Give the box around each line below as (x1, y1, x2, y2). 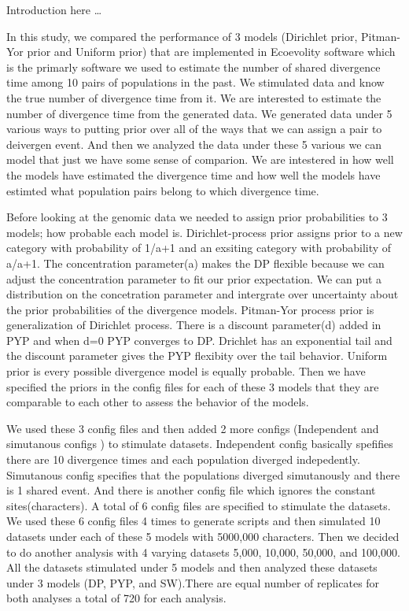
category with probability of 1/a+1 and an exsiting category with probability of (6, 239, 392, 256)
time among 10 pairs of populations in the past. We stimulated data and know (6, 74, 385, 91)
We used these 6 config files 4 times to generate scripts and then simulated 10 (6, 513, 381, 529)
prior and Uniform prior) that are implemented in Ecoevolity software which (27, 43, 396, 60)
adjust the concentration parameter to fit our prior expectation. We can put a (6, 270, 382, 287)
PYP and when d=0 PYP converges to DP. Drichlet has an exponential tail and (6, 331, 392, 348)
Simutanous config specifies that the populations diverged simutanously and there (6, 466, 400, 483)
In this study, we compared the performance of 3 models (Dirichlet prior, (6, 28, 358, 44)
